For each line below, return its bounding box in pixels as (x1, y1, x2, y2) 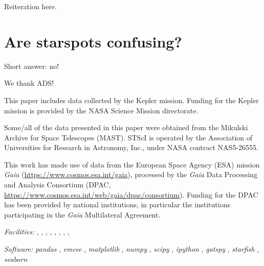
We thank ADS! (4, 78, 54, 88)
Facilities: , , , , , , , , (4, 226, 70, 237)
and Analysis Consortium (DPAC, (4, 179, 111, 190)
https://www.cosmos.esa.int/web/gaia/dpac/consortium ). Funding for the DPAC (4, 189, 258, 200)
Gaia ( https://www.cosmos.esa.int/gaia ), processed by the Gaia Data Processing (4, 169, 258, 180)
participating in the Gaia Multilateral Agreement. (4, 209, 161, 220)
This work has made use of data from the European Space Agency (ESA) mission (4, 159, 260, 170)
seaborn (4, 253, 28, 264)
